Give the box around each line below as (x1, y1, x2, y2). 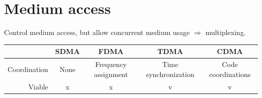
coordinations (209, 68, 251, 79)
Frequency (95, 59, 127, 69)
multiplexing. (205, 27, 246, 37)
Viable (28, 81, 48, 91)
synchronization (146, 68, 194, 79)
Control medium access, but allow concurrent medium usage (4, 27, 190, 37)
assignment (94, 68, 128, 79)
